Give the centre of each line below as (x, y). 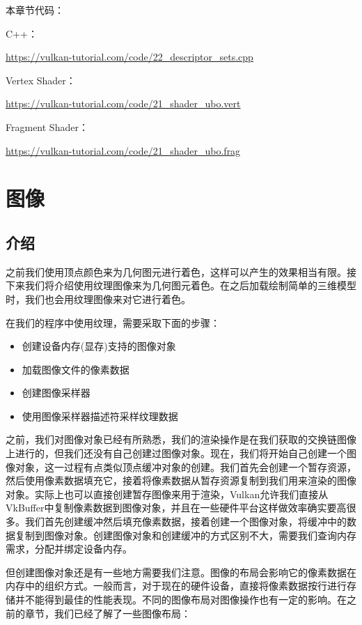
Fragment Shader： (47, 126)
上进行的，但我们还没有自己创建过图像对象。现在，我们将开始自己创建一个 (176, 453)
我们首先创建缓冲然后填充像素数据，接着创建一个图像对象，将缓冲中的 (186, 522)
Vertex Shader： (41, 80)
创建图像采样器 (56, 393)
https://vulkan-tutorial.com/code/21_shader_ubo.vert (123, 103)
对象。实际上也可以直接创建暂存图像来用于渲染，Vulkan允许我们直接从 (167, 494)
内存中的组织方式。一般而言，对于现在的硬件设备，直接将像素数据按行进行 (176, 586)
